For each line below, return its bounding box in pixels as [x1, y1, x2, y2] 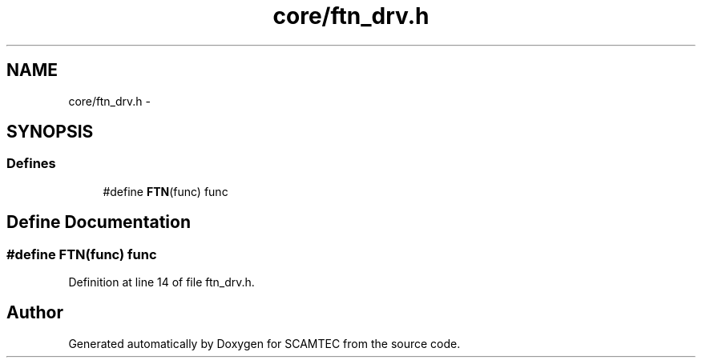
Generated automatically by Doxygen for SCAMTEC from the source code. [68, 336, 461, 350]
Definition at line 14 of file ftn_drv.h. [68, 275, 255, 290]
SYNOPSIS [6, 122, 94, 142]
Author [6, 302, 63, 323]
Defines [6, 155, 56, 172]
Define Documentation [6, 212, 191, 233]
